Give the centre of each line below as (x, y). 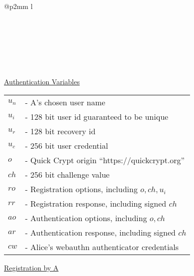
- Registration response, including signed (96, 203)
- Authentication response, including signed (100, 232)
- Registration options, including (81, 189)
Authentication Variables (42, 82)
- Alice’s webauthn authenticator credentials (102, 247)
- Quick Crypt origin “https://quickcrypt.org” (105, 160)
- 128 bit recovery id (60, 131)
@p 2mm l (18, 6)
